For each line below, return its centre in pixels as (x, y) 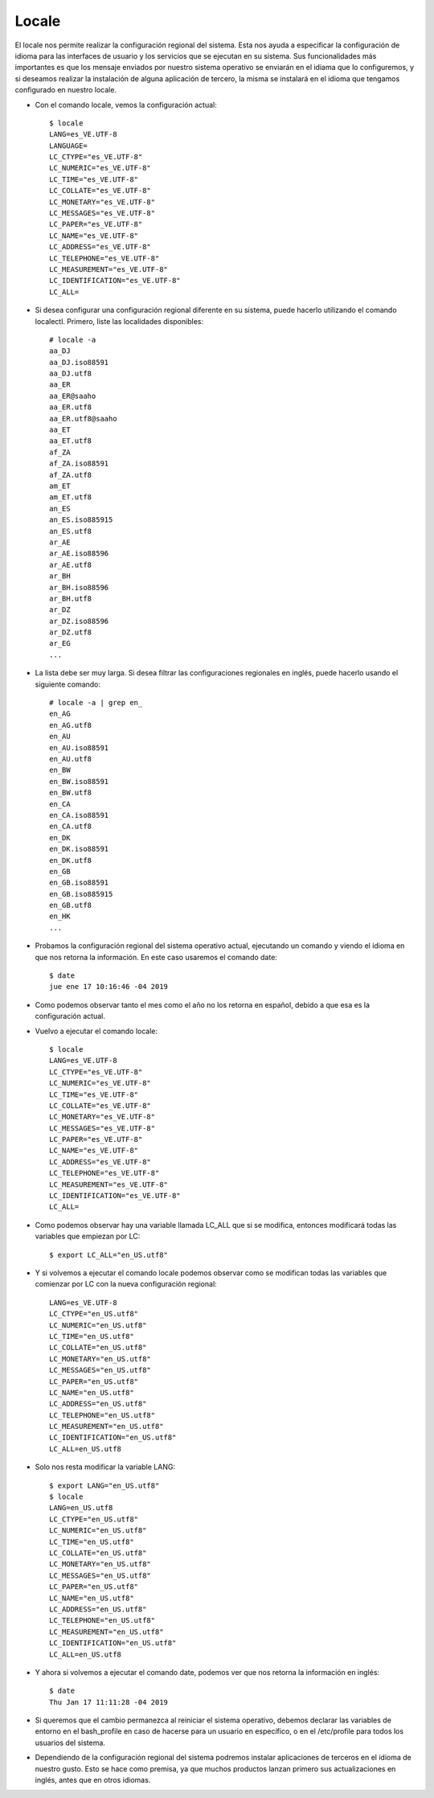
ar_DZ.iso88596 (79, 621)
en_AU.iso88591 (79, 747)
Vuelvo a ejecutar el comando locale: (96, 1031)
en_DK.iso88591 (79, 849)
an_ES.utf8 (71, 531)
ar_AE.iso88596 (79, 554)
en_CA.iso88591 (79, 815)
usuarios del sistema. (70, 1743)
